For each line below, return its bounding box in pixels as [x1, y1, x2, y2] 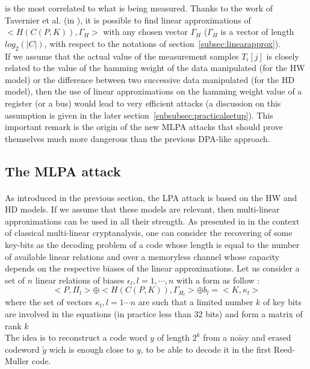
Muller [5, 355, 29, 367]
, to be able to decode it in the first [140, 343, 271, 355]
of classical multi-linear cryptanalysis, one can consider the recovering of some [5, 226, 293, 239]
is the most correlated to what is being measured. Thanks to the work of [5, 2, 273, 14]
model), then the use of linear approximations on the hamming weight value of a [5, 85, 302, 98]
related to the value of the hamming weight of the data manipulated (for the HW [5, 61, 305, 74]
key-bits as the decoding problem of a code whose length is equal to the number [5, 238, 300, 251]
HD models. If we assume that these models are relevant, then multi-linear [5, 203, 280, 216]
